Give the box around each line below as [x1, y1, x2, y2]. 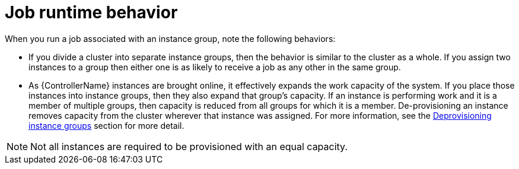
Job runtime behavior [5, 2, 178, 22]
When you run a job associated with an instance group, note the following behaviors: [5, 33, 336, 44]
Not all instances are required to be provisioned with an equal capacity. [30, 140, 348, 152]
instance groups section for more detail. [28, 120, 184, 131]
